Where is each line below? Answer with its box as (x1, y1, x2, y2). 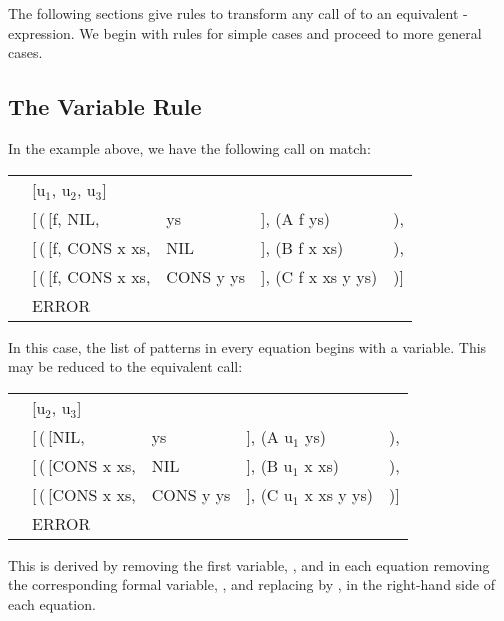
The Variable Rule (8, 91, 202, 122)
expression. (8, 22, 75, 43)
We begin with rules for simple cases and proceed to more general (79, 22, 482, 43)
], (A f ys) (261, 206, 331, 230)
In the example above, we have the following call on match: (8, 137, 371, 158)
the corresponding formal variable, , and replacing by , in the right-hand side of (8, 574, 495, 595)
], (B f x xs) (261, 235, 344, 259)
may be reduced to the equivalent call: (8, 356, 243, 377)
